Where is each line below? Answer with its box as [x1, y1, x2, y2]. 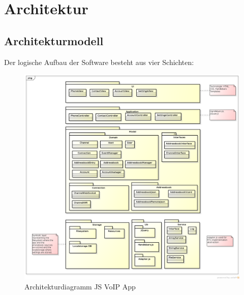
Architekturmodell [4, 32, 104, 48]
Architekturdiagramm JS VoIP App [24, 281, 136, 291]
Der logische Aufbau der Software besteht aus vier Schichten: [4, 56, 194, 67]
